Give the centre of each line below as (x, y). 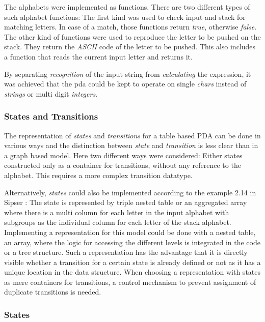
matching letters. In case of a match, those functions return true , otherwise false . (130, 27)
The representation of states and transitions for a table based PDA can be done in (132, 135)
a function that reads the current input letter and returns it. (98, 56)
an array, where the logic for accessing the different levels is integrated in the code (132, 242)
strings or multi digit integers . (51, 93)
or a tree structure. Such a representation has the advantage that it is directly (126, 252)
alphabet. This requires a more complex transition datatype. (98, 175)
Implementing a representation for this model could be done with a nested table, (130, 232)
